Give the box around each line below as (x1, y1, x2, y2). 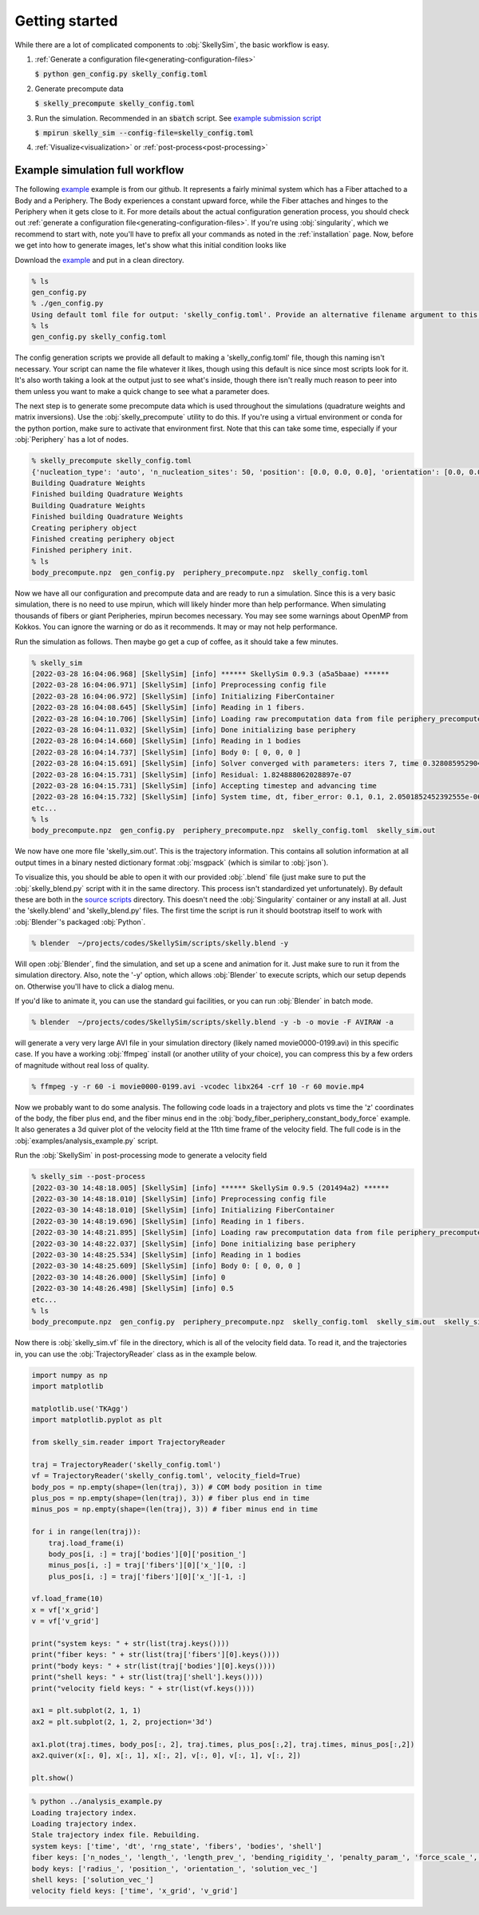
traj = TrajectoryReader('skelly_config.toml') (31, 1459, 221, 1469)
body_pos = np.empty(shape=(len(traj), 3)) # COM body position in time (31, 1483, 323, 1491)
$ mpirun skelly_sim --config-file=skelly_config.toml (34, 128, 255, 137)
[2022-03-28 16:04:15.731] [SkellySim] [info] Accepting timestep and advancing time (31, 781, 377, 790)
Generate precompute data (34, 84, 124, 94)
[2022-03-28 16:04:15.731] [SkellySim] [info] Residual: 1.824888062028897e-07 (31, 770, 352, 779)
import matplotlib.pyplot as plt (31, 1415, 163, 1424)
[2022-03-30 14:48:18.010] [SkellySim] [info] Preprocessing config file (31, 1194, 327, 1203)
